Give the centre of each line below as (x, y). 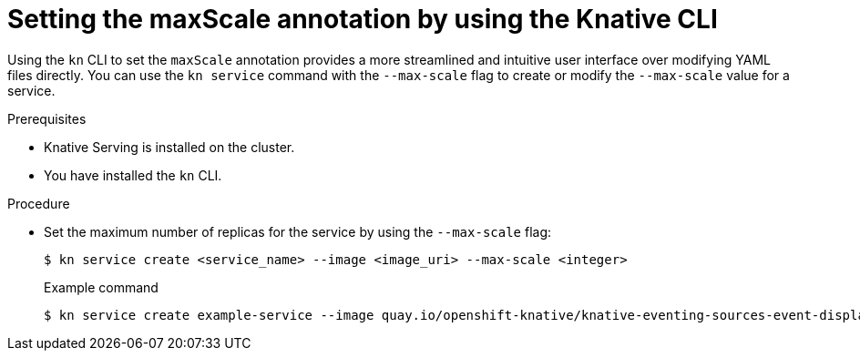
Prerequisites (47, 118)
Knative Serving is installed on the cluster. (169, 147)
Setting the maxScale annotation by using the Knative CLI (363, 19)
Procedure (39, 203)
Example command (101, 287)
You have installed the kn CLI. (133, 175)
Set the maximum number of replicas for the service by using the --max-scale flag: (298, 231)
